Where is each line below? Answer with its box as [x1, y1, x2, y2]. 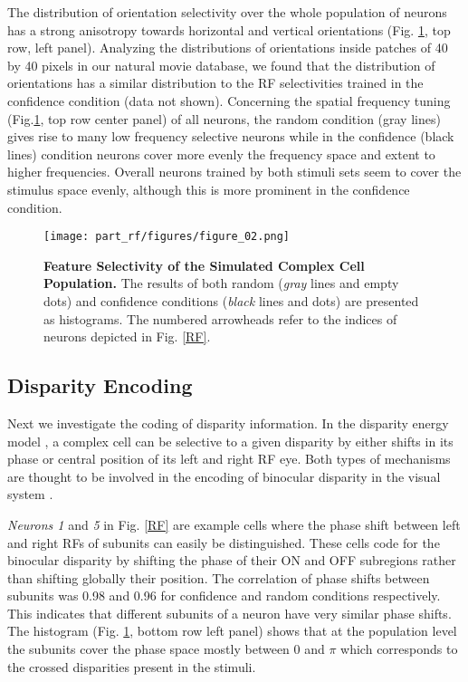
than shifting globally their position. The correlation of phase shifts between [7, 568, 430, 587]
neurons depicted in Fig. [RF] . [43, 327, 211, 346]
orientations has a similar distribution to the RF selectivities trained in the [7, 73, 424, 92]
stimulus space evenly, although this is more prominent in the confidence [7, 179, 410, 198]
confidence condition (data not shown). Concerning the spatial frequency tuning [7, 91, 451, 110]
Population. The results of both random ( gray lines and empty [43, 274, 399, 293]
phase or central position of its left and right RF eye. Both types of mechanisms [7, 449, 451, 468]
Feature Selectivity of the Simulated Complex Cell [43, 255, 365, 274]
